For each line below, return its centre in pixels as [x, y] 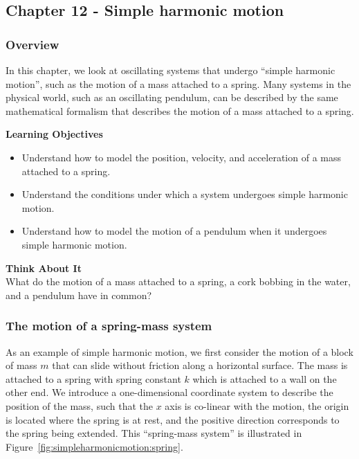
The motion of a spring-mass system [109, 326]
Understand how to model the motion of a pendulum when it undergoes [174, 231]
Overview [33, 44]
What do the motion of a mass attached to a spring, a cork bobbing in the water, [178, 281]
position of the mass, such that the [80, 405]
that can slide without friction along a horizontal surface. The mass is [200, 365]
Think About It [44, 268]
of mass [21, 365]
